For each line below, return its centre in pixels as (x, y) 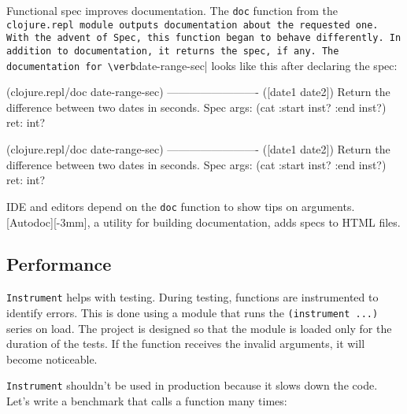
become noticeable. (52, 359)
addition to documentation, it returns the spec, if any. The (173, 51)
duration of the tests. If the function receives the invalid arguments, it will (186, 344)
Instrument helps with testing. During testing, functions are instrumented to (192, 297)
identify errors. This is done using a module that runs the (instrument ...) (192, 312)
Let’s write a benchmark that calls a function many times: (147, 401)
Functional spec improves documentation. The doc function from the (172, 10)
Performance (59, 264)
